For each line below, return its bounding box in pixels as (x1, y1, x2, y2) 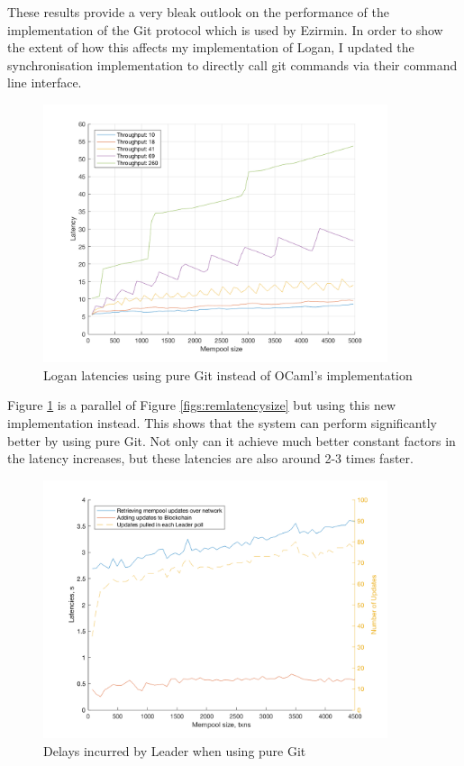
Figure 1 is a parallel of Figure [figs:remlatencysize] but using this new (7, 396, 396, 415)
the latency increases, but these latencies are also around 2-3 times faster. (7, 449, 414, 468)
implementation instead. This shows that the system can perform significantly (7, 413, 437, 432)
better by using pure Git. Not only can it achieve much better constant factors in (7, 431, 456, 450)
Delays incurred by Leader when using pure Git (43, 741, 306, 760)
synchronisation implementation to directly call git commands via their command (7, 55, 458, 74)
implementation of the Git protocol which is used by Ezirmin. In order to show (7, 20, 443, 39)
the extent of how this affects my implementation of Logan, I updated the (7, 38, 414, 57)
